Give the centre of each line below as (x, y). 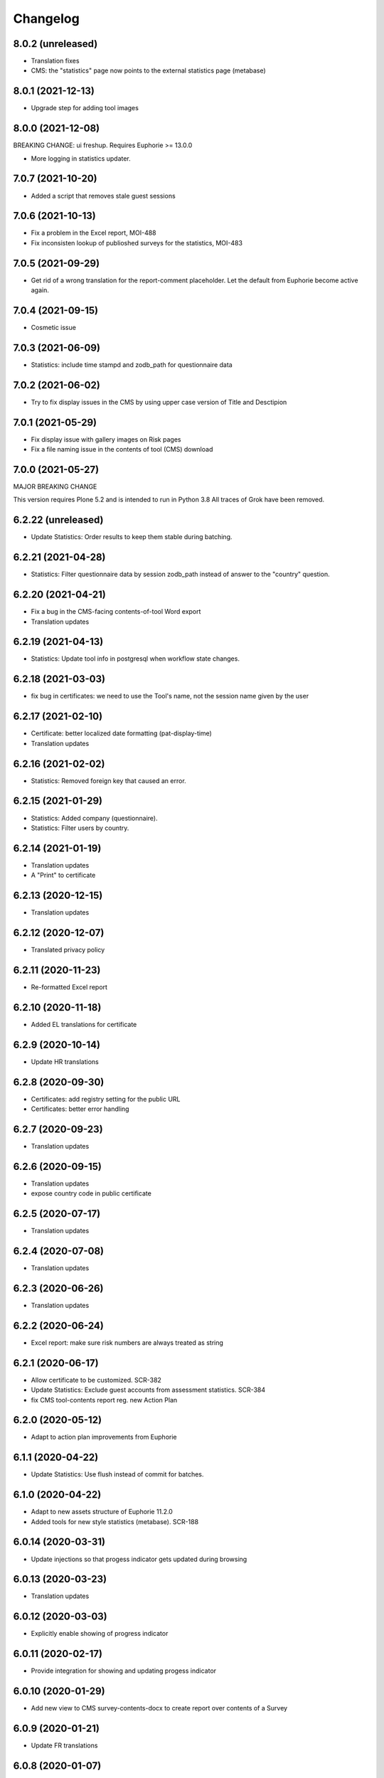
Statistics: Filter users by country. (80, 828)
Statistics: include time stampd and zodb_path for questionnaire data (132, 364)
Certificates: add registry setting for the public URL (106, 1099)
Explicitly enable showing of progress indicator (100, 1634)
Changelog (46, 18)
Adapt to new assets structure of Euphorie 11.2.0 (102, 1512)
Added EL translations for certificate (84, 1024)
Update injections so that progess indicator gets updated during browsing (139, 1559)
